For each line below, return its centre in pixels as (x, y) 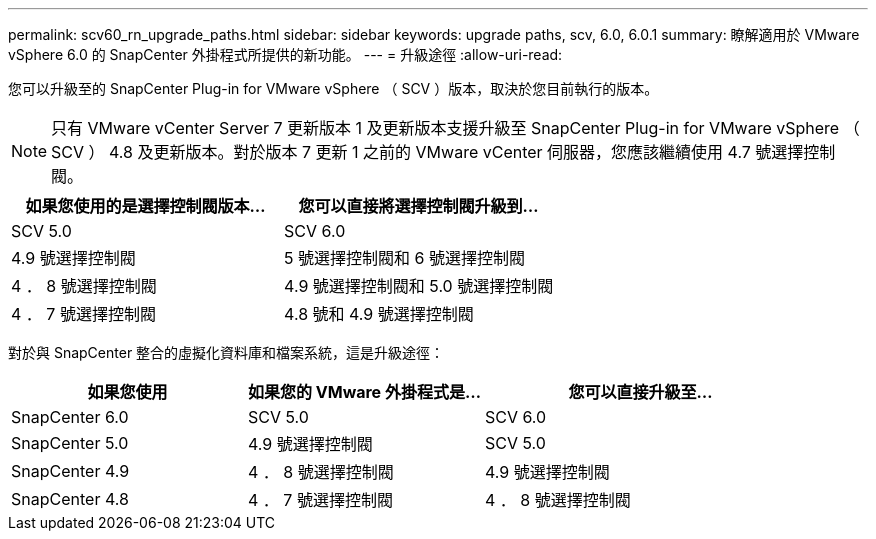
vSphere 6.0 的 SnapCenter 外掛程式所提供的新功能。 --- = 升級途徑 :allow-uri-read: (285, 54)
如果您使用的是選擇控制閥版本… (145, 206)
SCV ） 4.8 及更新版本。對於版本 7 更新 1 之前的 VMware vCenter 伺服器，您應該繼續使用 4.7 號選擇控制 (443, 152)
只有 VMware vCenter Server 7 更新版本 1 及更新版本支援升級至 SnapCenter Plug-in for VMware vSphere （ (455, 128)
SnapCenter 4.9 (70, 471)
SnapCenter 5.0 (70, 443)
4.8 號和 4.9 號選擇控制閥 (379, 314)
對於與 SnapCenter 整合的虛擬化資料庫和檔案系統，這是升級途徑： (226, 352)
